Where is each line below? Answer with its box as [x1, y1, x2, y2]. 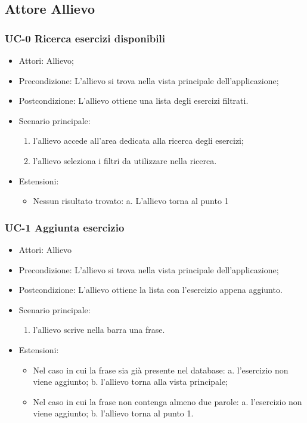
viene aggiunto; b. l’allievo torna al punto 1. [33, 407, 194, 419]
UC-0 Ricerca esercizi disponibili [5, 30, 165, 45]
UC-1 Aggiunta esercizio [5, 220, 125, 234]
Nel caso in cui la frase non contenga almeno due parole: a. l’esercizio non [33, 395, 302, 407]
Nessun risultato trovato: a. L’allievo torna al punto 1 [33, 194, 229, 207]
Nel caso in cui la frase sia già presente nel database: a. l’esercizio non [33, 363, 289, 376]
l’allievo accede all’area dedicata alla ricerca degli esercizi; [33, 134, 244, 147]
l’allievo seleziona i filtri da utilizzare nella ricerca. [33, 154, 217, 166]
